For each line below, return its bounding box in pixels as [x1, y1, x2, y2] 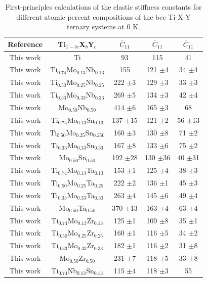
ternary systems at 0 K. [66, 21, 140, 32]
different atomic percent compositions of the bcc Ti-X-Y [16, 11, 191, 22]
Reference [8, 38, 43, 49]
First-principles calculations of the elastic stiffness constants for [5, 2, 202, 12]
